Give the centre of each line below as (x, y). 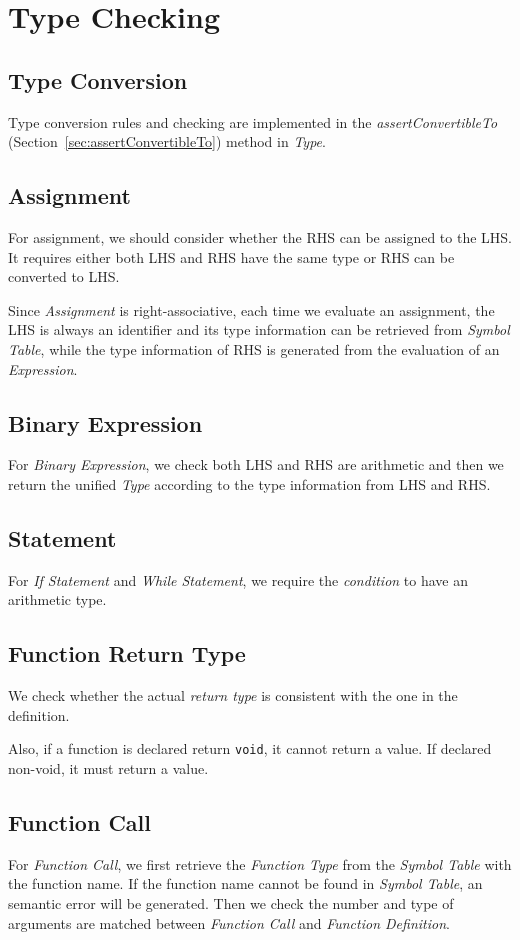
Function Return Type (127, 653)
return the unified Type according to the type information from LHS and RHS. (249, 483)
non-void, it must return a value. (108, 767)
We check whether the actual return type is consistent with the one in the (233, 695)
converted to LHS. (64, 276)
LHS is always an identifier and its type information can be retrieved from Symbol (259, 329)
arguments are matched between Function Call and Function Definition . (229, 922)
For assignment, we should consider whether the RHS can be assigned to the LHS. (260, 236)
